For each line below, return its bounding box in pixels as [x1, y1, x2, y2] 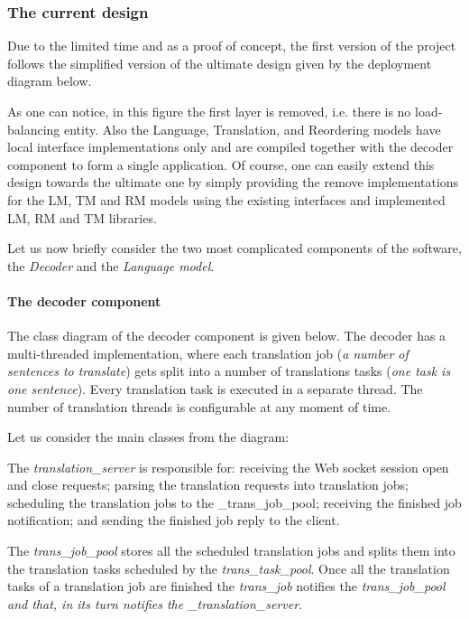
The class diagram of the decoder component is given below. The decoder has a [7, 326, 446, 345]
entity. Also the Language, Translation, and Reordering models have [64, 119, 441, 138]
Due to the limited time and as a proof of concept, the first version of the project [7, 36, 456, 55]
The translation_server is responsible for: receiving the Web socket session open [7, 457, 449, 476]
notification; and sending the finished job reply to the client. [7, 511, 340, 530]
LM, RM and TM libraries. [7, 208, 157, 227]
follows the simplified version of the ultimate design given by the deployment [7, 53, 432, 72]
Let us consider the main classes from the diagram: [7, 427, 290, 446]
